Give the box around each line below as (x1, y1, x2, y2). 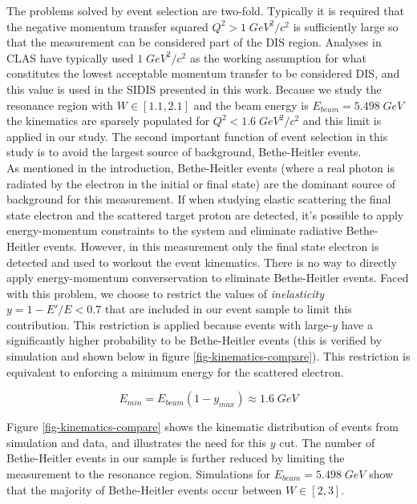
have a (341, 316, 373, 333)
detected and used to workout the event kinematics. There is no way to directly (6, 253, 397, 270)
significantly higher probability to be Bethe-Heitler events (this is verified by (6, 332, 383, 349)
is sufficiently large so (293, 18, 399, 34)
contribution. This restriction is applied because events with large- (6, 316, 333, 333)
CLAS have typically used (6, 49, 134, 66)
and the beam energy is (193, 96, 309, 113)
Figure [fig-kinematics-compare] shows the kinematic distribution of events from (6, 418, 399, 435)
